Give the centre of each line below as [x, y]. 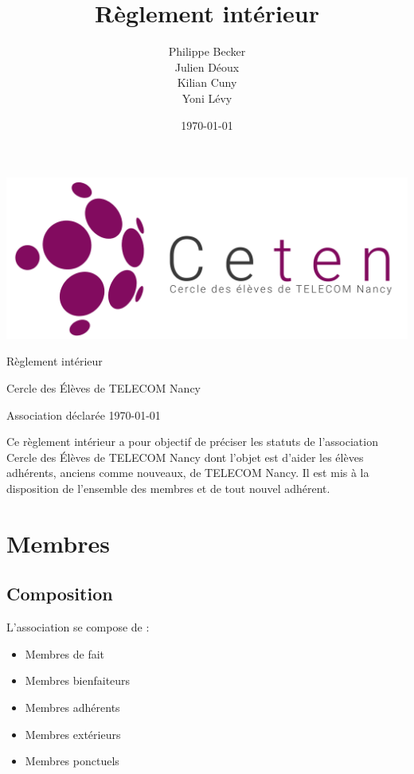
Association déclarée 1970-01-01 [84, 414]
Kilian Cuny [207, 82]
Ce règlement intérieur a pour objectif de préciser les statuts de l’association [192, 442]
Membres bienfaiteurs [78, 680]
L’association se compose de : [78, 627]
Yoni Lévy [207, 98]
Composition [60, 594]
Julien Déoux [207, 66]
